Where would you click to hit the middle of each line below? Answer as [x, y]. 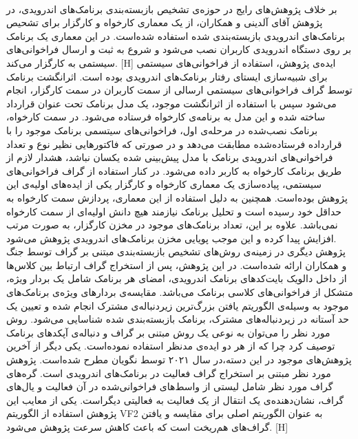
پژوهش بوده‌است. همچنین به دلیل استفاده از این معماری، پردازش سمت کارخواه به [177, 197]
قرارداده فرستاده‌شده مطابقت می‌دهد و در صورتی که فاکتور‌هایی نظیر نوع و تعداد [174, 143]
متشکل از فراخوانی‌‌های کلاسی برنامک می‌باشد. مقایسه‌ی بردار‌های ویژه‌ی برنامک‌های [180, 292]
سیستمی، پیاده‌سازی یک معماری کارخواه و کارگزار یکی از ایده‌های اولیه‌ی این [164, 184]
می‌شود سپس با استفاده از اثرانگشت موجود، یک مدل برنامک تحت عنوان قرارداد [171, 103]
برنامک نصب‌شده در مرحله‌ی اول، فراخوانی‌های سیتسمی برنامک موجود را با [162, 130]
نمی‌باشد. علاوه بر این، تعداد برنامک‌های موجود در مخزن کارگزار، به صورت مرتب [172, 225]
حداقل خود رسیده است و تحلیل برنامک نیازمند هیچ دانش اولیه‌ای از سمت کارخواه [174, 211]
